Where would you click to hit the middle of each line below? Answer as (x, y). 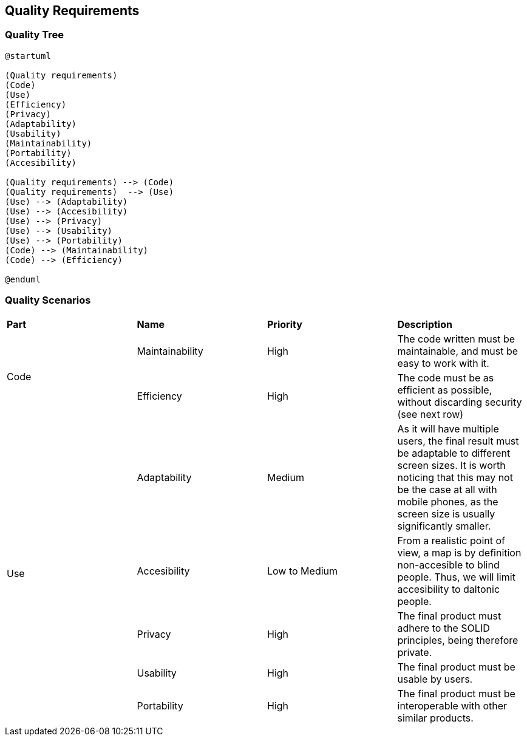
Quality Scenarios (48, 300)
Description (425, 324)
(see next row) (430, 414)
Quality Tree (35, 35)
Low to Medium (303, 571)
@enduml (23, 279)
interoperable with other (452, 705)
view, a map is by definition (459, 552)
